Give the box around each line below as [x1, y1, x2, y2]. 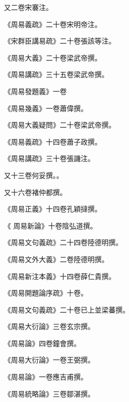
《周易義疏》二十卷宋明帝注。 [4, 18, 102, 29]
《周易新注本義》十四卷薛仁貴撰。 [4, 270, 116, 281]
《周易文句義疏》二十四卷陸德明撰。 [4, 237, 123, 247]
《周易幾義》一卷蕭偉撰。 [4, 102, 88, 113]
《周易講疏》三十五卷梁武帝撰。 [4, 69, 109, 79]
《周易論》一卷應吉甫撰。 [4, 371, 88, 382]
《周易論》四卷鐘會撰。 [4, 337, 81, 348]
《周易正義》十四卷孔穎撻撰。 [4, 203, 102, 214]
